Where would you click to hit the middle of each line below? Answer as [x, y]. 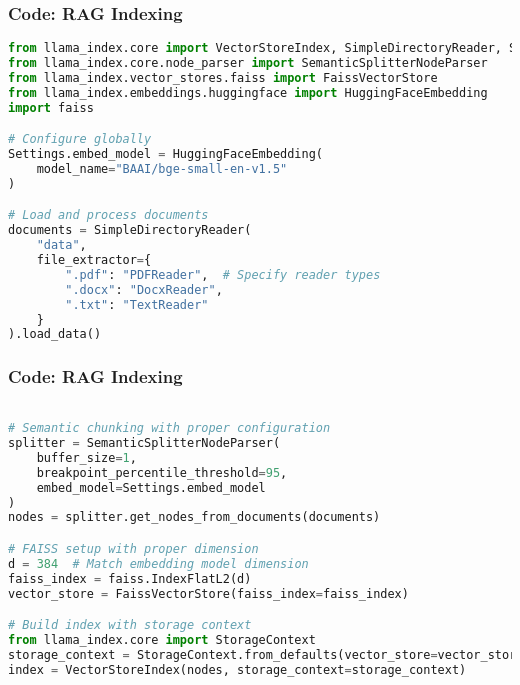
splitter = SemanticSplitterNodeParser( [144, 443]
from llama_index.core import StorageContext [162, 639]
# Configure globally [80, 139]
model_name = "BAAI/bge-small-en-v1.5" [162, 169]
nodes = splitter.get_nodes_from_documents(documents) [194, 517]
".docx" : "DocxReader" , [144, 289]
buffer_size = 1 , [86, 457]
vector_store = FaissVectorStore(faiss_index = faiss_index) [208, 593]
